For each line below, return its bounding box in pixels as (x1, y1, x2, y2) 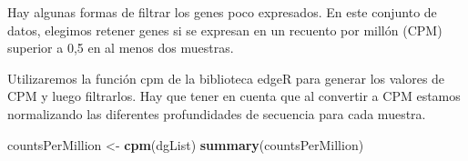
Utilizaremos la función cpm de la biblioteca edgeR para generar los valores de (7, 68, 445, 87)
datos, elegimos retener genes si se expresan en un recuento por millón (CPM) (7, 20, 443, 39)
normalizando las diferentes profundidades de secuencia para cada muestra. (7, 104, 426, 123)
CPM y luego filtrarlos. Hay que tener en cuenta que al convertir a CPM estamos (7, 86, 461, 106)
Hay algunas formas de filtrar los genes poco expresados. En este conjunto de (7, 3, 437, 21)
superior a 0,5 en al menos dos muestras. (7, 38, 234, 57)
